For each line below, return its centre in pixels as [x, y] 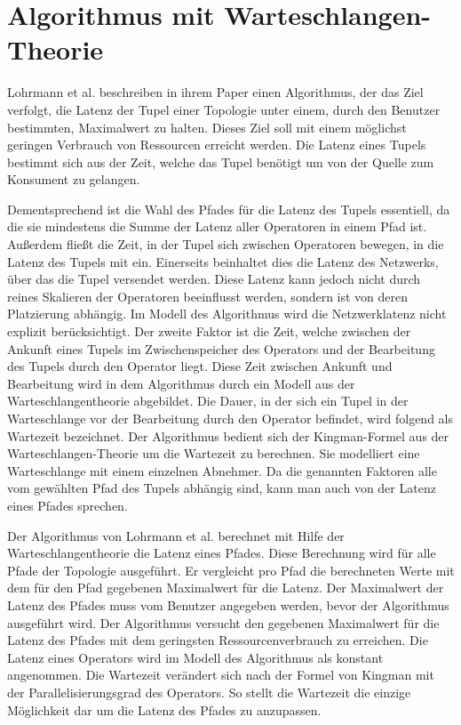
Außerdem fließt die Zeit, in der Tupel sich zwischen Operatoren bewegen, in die [226, 244]
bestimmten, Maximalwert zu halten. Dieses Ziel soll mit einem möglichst [207, 127]
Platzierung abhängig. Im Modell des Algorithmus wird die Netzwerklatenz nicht [227, 314]
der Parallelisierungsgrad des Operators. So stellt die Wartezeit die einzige [209, 692]
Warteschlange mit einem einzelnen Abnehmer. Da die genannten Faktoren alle [222, 470]
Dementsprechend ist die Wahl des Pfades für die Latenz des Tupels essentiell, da [229, 209]
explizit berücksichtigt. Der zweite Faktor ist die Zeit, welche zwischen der [209, 331]
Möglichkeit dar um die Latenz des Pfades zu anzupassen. [164, 709]
